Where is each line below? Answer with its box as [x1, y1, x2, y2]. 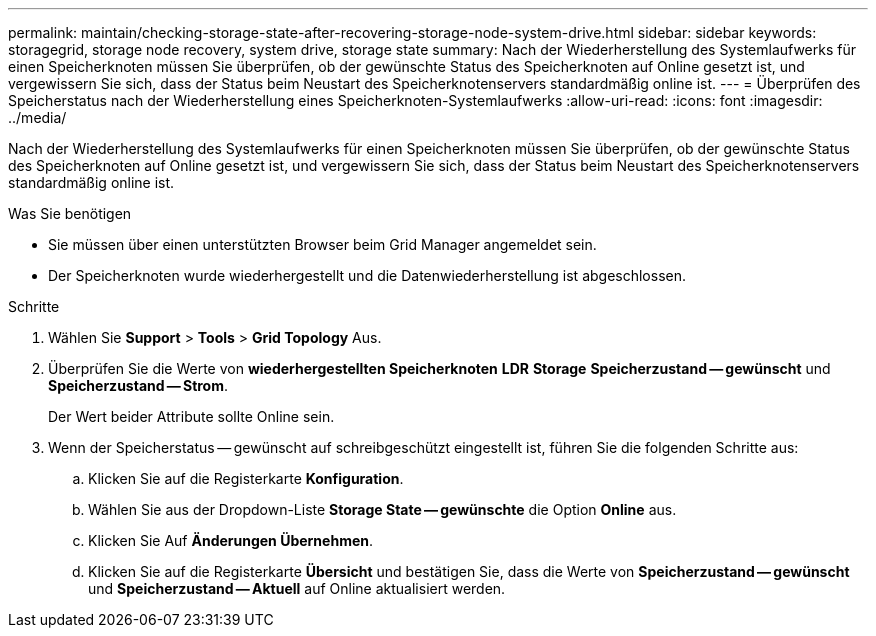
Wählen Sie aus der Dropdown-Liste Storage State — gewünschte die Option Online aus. [88, 501, 677, 518]
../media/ [8, 109, 67, 126]
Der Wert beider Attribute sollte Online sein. [48, 408, 335, 425]
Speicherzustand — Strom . [48, 377, 229, 394]
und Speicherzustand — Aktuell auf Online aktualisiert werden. [88, 580, 506, 597]
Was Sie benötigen [8, 205, 132, 222]
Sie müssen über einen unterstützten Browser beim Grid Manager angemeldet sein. [48, 236, 597, 253]
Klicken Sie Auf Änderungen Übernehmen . [88, 532, 374, 549]
